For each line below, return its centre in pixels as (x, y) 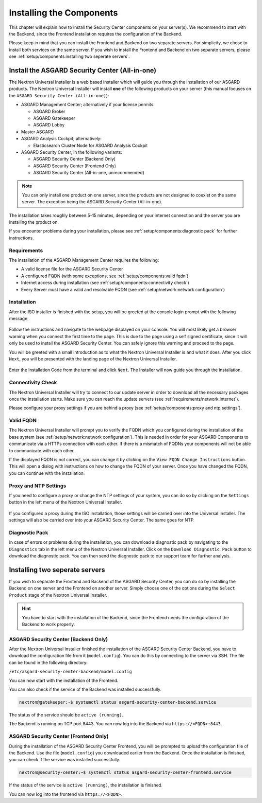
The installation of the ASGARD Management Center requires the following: (84, 260)
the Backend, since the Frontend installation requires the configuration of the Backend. (96, 34)
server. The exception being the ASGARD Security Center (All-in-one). (92, 202)
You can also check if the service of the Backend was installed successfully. (85, 689)
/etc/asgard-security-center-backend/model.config (70, 672)
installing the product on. (34, 222)
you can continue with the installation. (47, 473)
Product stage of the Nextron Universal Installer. (58, 595)
